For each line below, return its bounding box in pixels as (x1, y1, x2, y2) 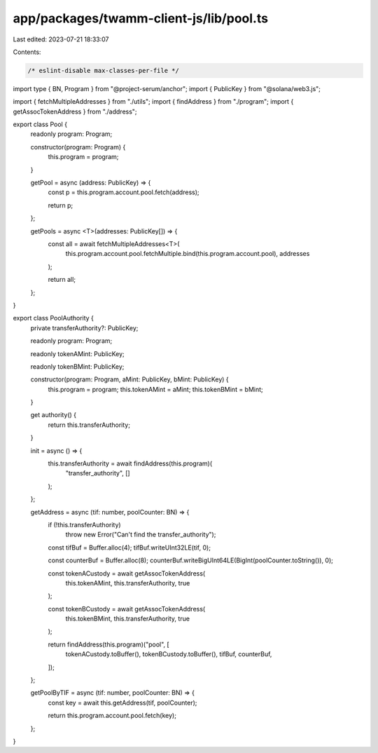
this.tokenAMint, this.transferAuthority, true (65, 578, 190, 587)
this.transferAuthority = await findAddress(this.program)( (48, 459, 213, 468)
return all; (48, 276, 76, 284)
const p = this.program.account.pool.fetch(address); (48, 188, 199, 196)
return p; (48, 201, 73, 210)
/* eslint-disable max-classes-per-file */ (27, 67, 180, 74)
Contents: (13, 48, 41, 56)
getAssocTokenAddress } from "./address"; (13, 107, 137, 116)
